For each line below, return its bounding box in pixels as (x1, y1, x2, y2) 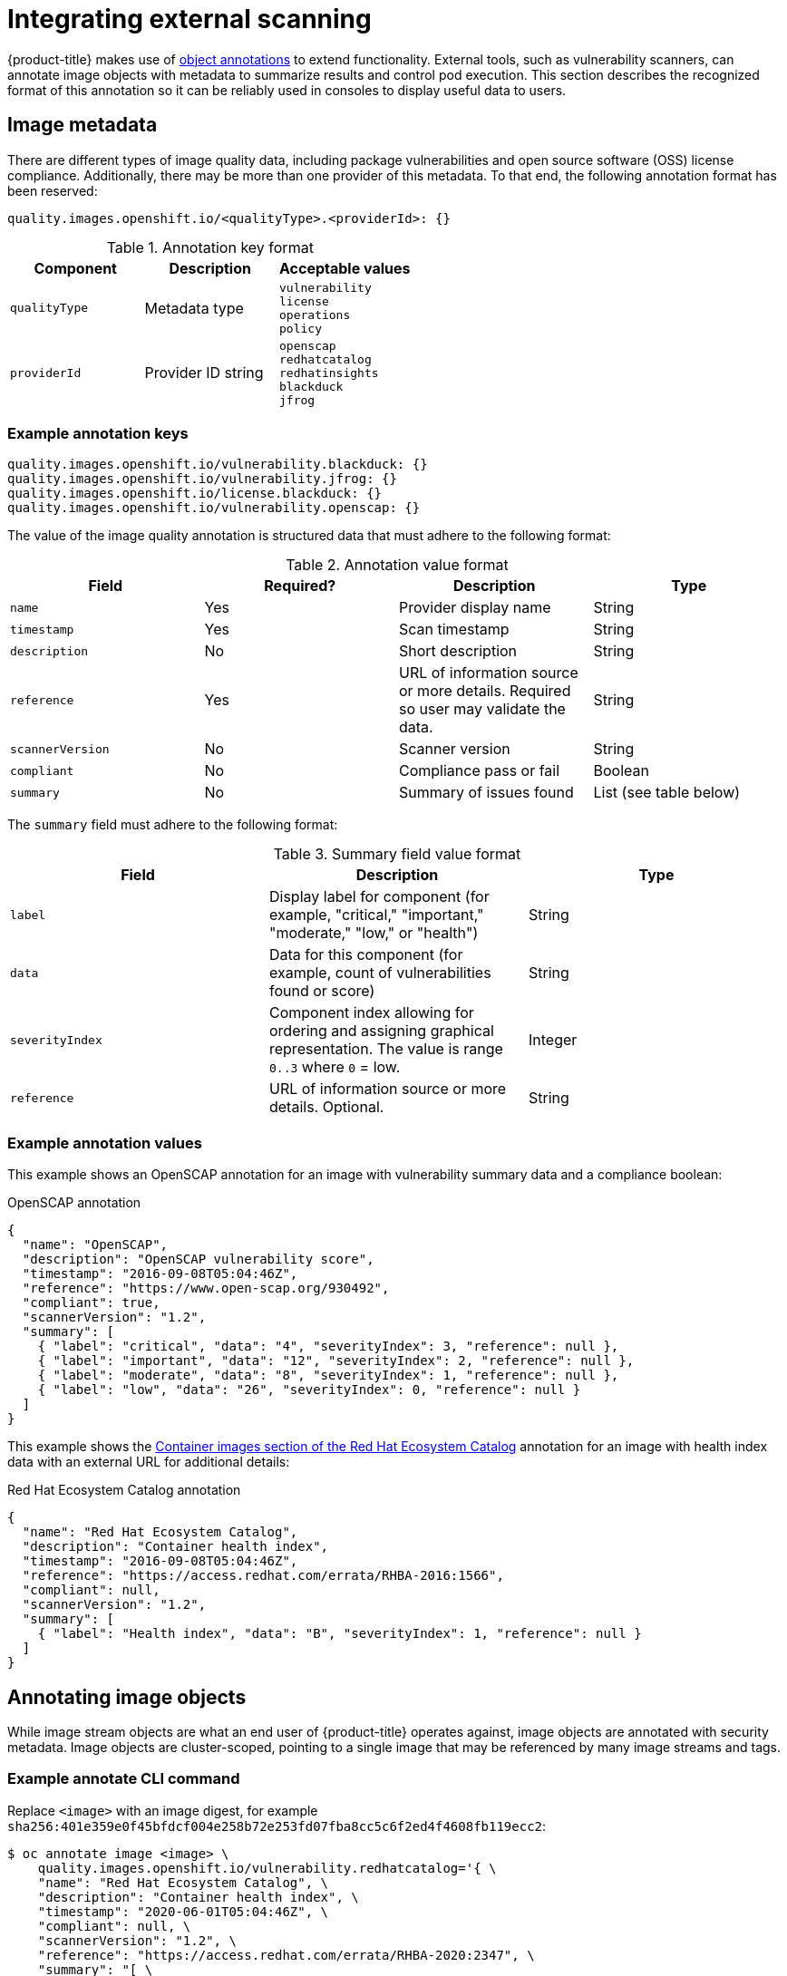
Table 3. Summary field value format (273, 845, 521, 864)
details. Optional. (268, 1098, 384, 1117)
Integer (528, 1031, 578, 1050)
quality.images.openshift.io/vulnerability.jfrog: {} (7, 471, 397, 487)
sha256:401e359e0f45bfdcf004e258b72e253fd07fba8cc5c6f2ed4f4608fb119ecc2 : (7, 1817, 547, 1834)
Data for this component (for (268, 945, 463, 964)
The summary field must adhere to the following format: (7, 817, 338, 833)
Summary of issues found (399, 783, 574, 802)
